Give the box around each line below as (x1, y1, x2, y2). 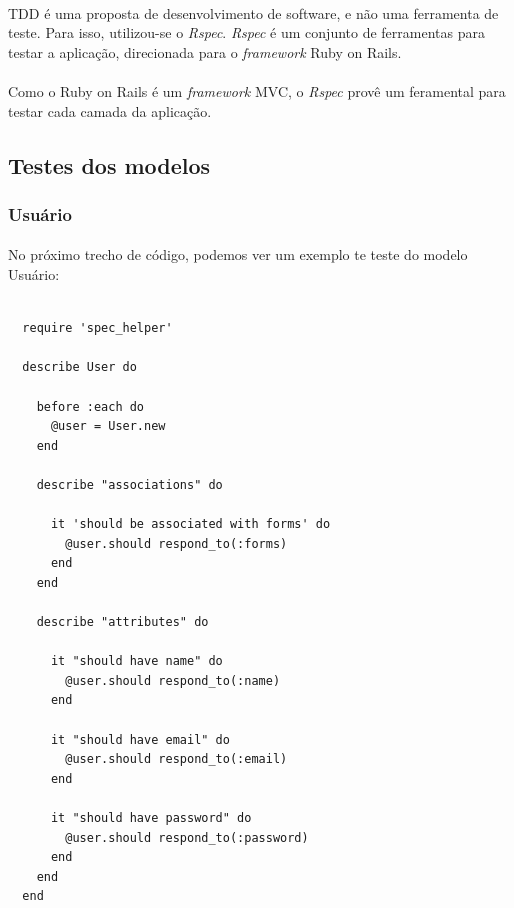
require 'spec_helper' (22, 321, 173, 336)
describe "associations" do (36, 477, 223, 492)
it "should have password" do (50, 811, 252, 825)
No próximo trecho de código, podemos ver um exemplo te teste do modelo (8, 244, 468, 265)
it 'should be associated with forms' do (50, 517, 331, 532)
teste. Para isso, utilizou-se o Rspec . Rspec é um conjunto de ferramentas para (8, 22, 485, 43)
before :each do (36, 399, 145, 414)
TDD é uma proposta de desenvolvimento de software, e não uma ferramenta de (8, 2, 499, 23)
